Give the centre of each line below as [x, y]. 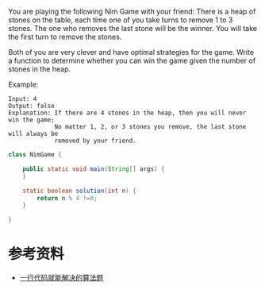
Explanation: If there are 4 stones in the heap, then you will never [127, 113]
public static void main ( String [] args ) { [94, 169]
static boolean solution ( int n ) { [79, 191]
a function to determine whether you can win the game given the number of [132, 60]
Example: [23, 84]
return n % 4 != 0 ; [67, 198]
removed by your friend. [95, 141]
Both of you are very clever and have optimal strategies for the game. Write [131, 52]
